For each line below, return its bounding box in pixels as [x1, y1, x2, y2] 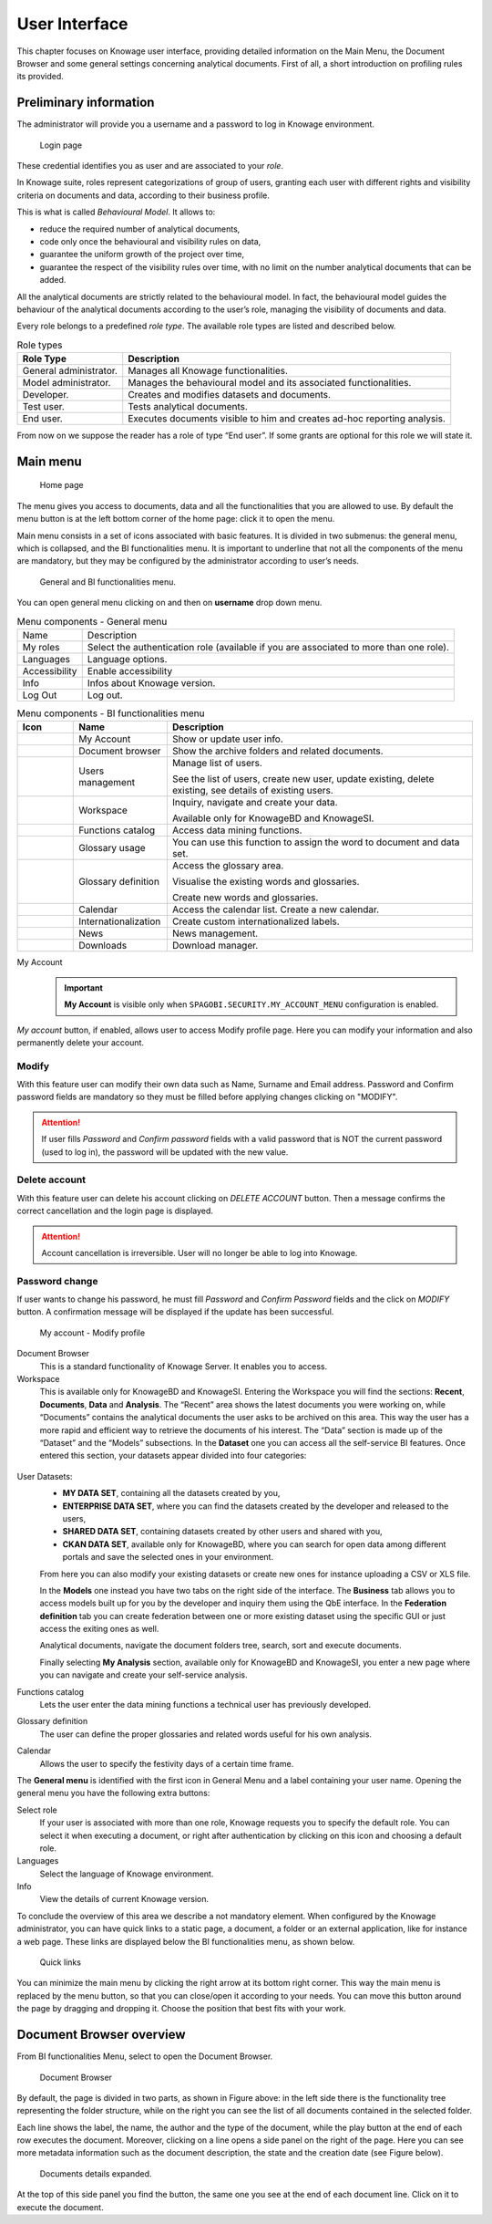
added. [39, 275, 67, 286]
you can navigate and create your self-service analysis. [39, 1669, 248, 1680]
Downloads [78, 940, 128, 952]
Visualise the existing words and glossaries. [171, 876, 360, 889]
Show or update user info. [171, 733, 284, 745]
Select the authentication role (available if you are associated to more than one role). [87, 640, 450, 653]
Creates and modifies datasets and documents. [128, 389, 332, 401]
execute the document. [16, 2201, 104, 2212]
